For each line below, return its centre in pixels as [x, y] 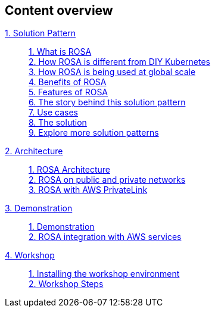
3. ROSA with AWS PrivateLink [88, 190]
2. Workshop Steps [66, 284]
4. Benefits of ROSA [68, 82]
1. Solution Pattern [40, 33]
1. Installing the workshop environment [104, 274]
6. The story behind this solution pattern [107, 102]
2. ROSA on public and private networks [107, 180]
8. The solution [58, 123]
